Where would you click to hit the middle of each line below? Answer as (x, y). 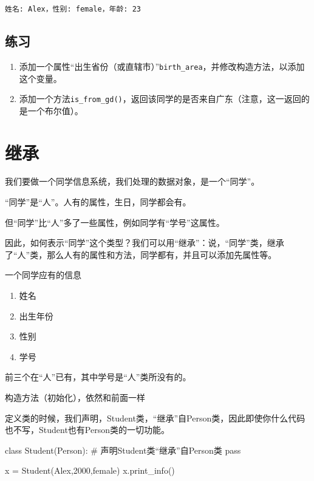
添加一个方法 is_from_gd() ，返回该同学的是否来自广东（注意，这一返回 (160, 99)
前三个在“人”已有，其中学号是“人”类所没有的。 (98, 377)
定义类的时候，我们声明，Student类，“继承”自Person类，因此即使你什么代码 (155, 418)
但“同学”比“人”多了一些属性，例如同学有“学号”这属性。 (115, 222)
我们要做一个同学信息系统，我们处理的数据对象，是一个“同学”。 (132, 181)
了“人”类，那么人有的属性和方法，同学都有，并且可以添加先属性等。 (141, 254)
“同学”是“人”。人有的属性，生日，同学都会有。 (98, 202)
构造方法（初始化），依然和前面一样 (75, 397)
